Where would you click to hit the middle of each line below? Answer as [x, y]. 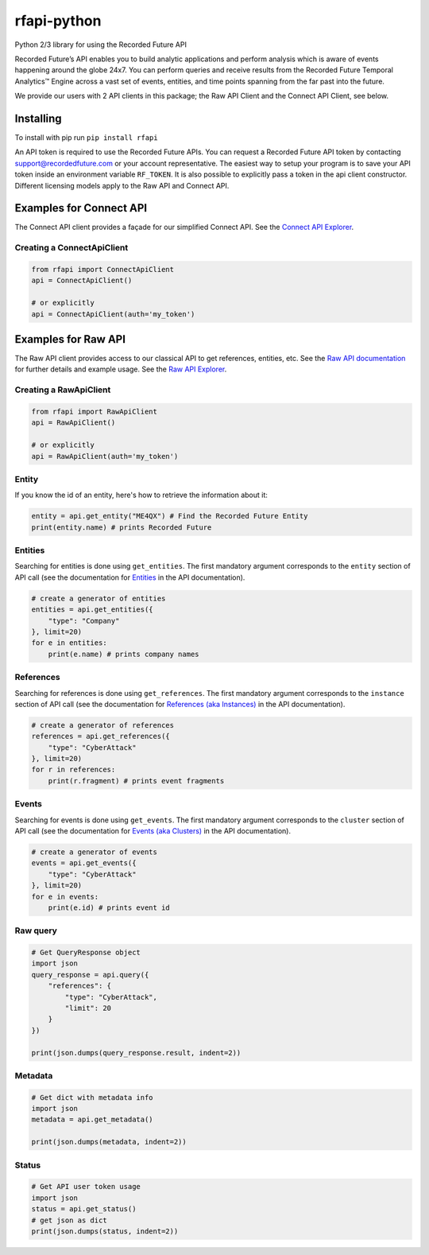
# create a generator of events [95, 852]
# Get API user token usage [86, 1187]
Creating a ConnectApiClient [71, 248]
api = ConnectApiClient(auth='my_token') [113, 314]
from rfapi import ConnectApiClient [103, 270]
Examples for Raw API [70, 339]
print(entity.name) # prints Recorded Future [122, 527]
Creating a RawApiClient [63, 390]
